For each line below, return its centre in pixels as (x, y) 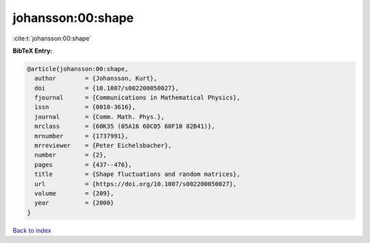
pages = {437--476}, (84, 165)
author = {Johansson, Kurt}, (96, 78)
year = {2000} (74, 203)
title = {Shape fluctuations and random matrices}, (137, 174)
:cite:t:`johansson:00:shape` (52, 38)
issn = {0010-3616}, (85, 107)
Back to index (32, 230)
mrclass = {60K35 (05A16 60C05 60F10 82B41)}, (125, 126)
